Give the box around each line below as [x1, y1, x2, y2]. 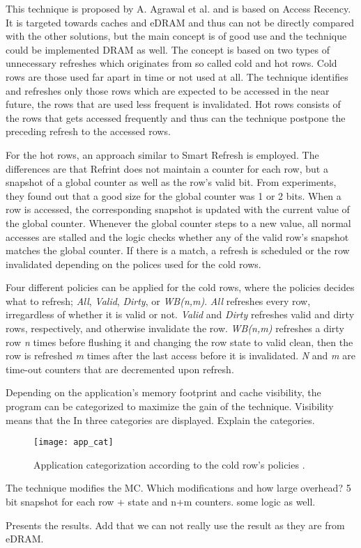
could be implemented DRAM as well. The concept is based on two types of [6, 42, 330, 56]
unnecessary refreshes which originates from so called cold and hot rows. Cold [6, 56, 337, 70]
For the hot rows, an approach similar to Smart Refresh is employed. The [6, 147, 319, 162]
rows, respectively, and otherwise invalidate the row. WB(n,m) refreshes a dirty [6, 321, 344, 336]
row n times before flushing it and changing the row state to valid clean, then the [6, 334, 353, 349]
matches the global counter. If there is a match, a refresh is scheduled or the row [6, 243, 350, 258]
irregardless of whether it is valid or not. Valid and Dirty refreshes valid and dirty [6, 307, 355, 322]
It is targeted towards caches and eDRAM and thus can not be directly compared [6, 15, 355, 29]
